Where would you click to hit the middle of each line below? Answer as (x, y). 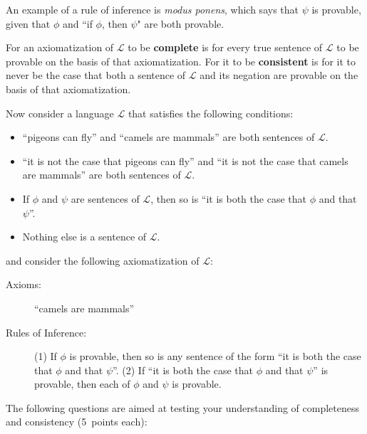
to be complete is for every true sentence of (225, 47)
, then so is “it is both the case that (228, 198)
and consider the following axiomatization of (103, 260)
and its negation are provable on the (279, 75)
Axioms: (24, 284)
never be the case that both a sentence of (96, 75)
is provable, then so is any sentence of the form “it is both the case (215, 356)
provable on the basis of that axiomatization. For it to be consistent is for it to (181, 61)
